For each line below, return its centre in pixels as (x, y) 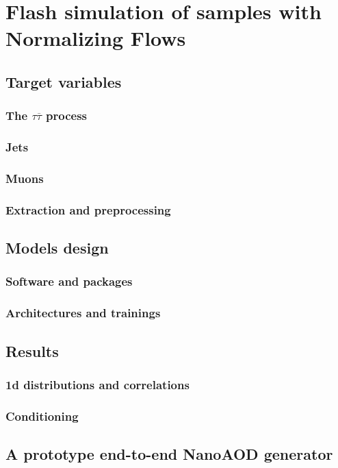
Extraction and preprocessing (88, 209)
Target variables (64, 81)
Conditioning (42, 416)
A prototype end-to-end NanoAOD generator (169, 454)
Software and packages (69, 281)
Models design (57, 248)
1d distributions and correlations (97, 384)
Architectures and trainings (83, 313)
